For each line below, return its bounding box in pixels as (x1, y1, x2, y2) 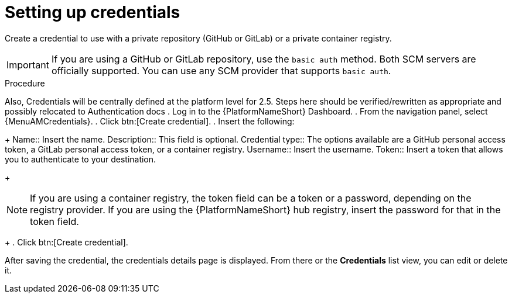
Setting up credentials (5, 2, 180, 22)
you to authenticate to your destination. (5, 154, 156, 164)
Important (6, 58, 49, 71)
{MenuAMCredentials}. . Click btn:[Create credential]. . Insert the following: (5, 116, 295, 126)
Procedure (5, 78, 45, 88)
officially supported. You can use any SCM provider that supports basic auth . (51, 64, 391, 77)
